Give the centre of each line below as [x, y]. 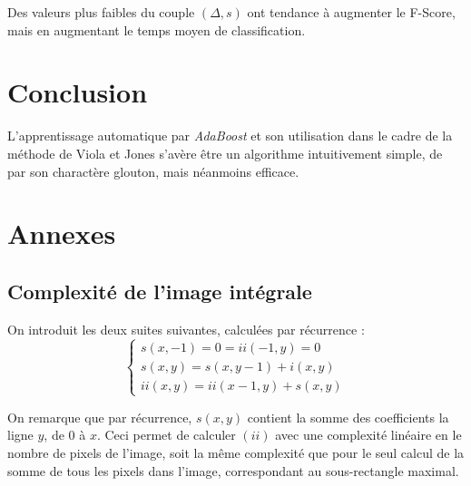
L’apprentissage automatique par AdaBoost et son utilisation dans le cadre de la [230, 136]
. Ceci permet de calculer [166, 435]
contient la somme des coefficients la [348, 417]
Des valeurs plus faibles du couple [101, 12]
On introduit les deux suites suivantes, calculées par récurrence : [186, 329]
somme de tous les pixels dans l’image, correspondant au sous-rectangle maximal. [233, 470]
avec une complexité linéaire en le [368, 435]
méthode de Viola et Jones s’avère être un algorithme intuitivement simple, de [225, 153]
